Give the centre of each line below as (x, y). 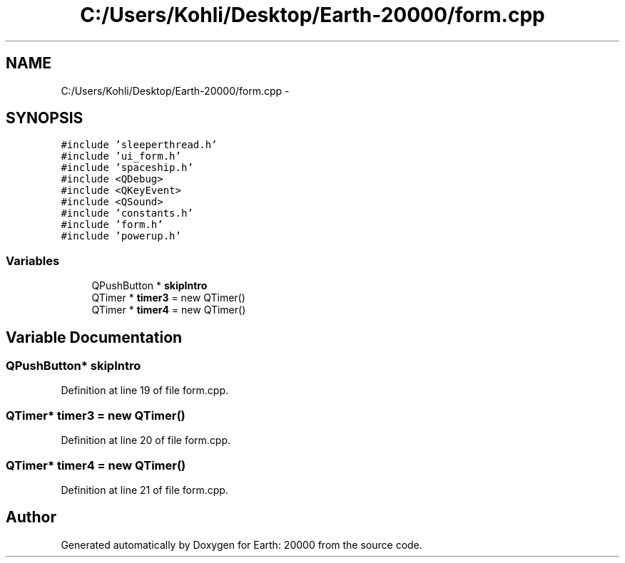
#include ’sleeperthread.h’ (139, 145)
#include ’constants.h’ (127, 213)
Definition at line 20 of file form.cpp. (146, 440)
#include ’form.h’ (112, 225)
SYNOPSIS (45, 118)
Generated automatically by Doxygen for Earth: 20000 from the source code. (242, 544)
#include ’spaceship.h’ (127, 168)
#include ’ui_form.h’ (121, 156)
